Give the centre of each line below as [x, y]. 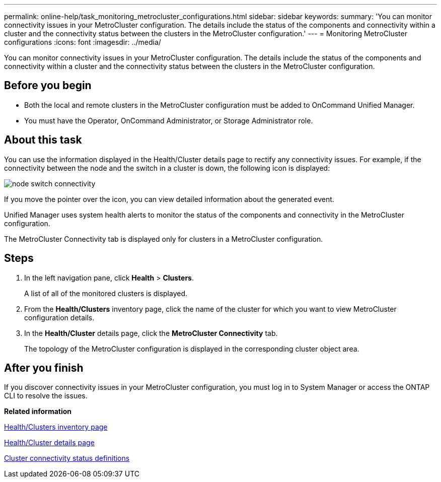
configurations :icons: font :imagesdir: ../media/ [83, 42]
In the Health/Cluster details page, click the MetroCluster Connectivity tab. [151, 333]
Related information [38, 411]
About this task [43, 140]
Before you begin [48, 86]
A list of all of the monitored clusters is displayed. [106, 293]
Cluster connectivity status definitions [67, 458]
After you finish [44, 368]
